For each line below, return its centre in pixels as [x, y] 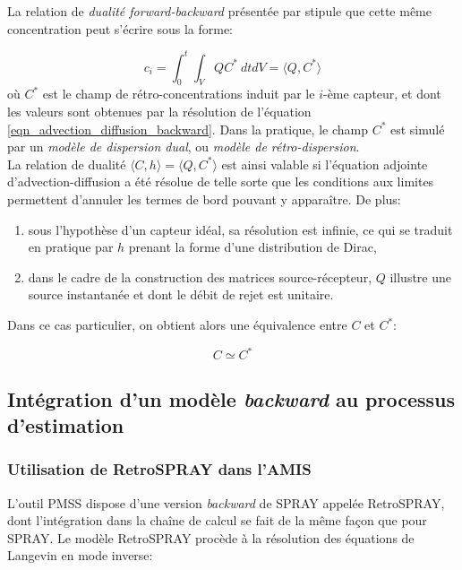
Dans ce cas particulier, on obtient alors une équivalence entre [177, 325]
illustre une [421, 276]
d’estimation [66, 424]
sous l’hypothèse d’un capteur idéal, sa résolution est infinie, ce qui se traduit [240, 229]
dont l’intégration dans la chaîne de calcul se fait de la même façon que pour [217, 520]
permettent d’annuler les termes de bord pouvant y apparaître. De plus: [204, 199]
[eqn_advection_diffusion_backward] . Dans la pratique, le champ [188, 129]
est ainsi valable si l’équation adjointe [325, 164]
